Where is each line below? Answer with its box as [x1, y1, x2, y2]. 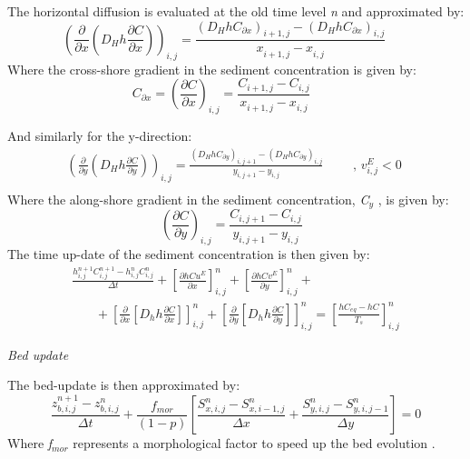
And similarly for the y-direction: [7, 126, 192, 145]
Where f [7, 434, 53, 453]
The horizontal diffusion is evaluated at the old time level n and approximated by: [7, 2, 465, 20]
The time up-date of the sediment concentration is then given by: [7, 244, 370, 263]
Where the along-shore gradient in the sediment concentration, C [7, 189, 369, 208]
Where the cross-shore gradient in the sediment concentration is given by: [7, 59, 416, 78]
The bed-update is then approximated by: [7, 375, 240, 394]
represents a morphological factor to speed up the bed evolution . [73, 434, 436, 453]
